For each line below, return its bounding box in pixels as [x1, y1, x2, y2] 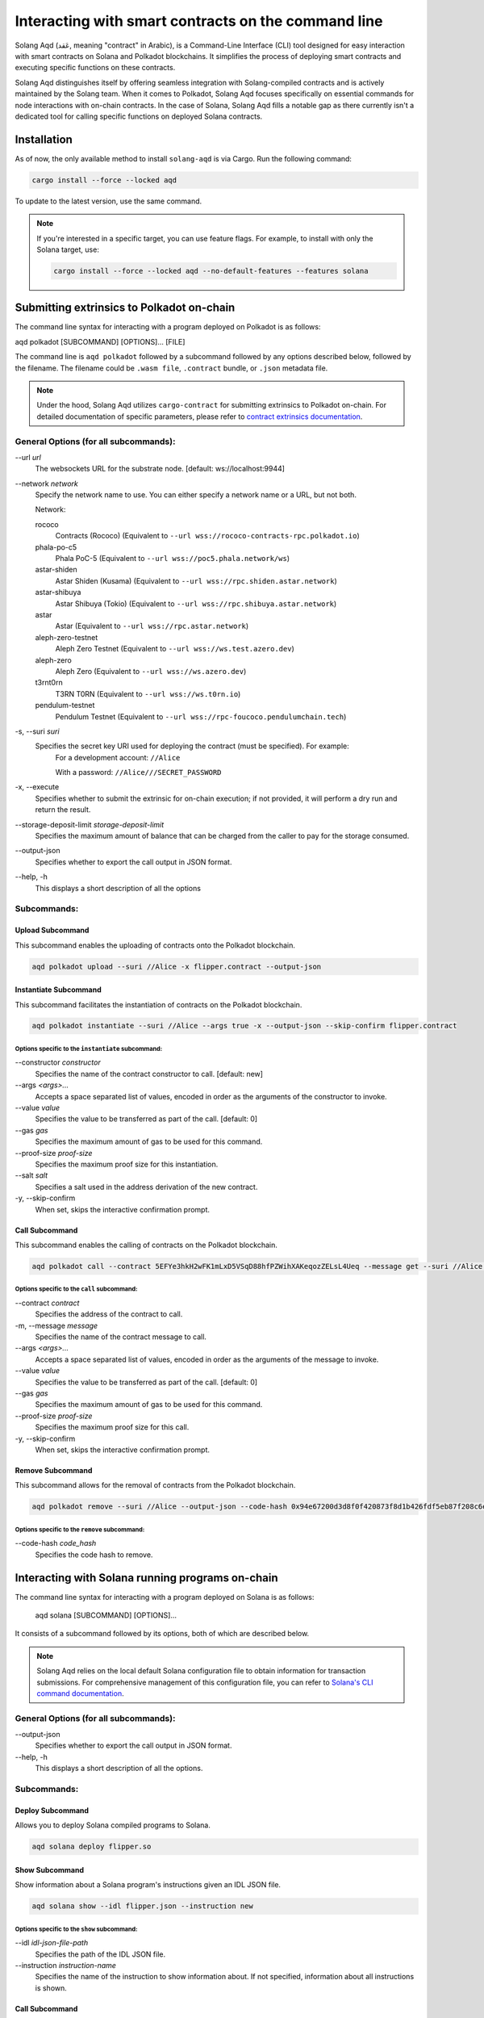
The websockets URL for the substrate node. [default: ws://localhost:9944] [35, 464, 286, 474]
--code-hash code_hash [15, 1539, 97, 1548]
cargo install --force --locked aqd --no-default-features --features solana [53, 266, 369, 275]
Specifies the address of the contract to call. [35, 1309, 183, 1319]
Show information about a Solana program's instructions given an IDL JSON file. [15, 1880, 282, 1890]
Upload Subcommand [15, 925, 90, 936]
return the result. [35, 805, 91, 814]
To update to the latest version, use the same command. [15, 196, 202, 206]
